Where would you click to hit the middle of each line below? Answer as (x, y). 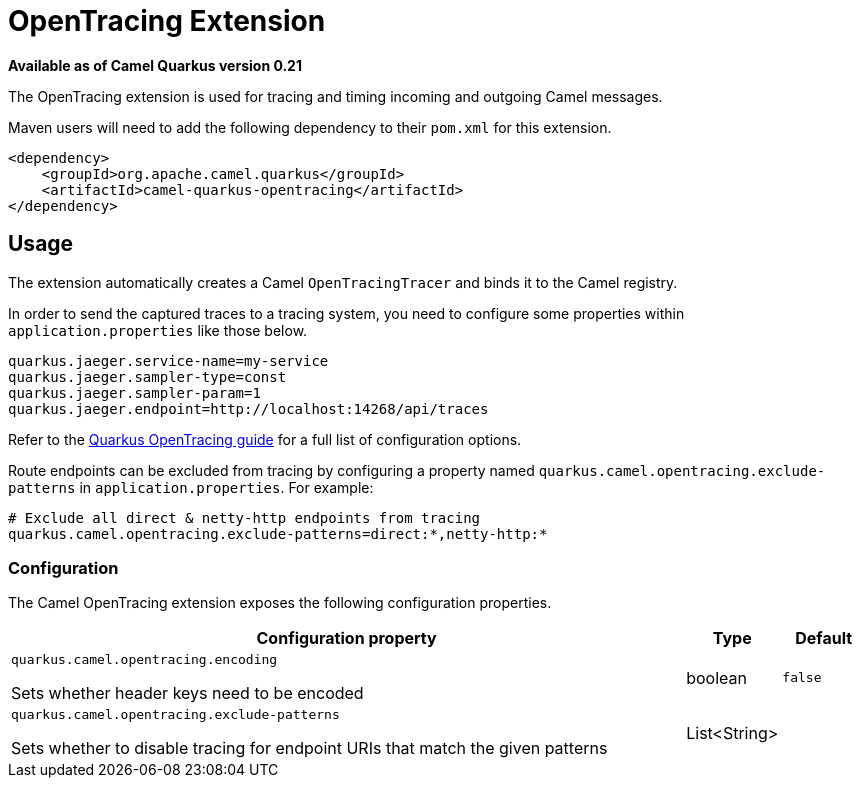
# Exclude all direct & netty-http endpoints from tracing (244, 517)
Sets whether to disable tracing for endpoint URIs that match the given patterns (309, 748)
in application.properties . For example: (226, 487)
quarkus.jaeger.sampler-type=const (147, 376)
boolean (716, 677)
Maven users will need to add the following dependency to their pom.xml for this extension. (310, 127)
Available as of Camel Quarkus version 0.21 (155, 65)
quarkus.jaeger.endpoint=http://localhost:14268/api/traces (248, 408)
